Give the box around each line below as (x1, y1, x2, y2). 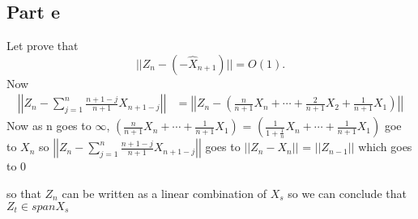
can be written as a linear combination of (62, 185, 267, 202)
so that (6, 185, 41, 202)
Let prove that (6, 37, 79, 54)
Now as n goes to (6, 117, 92, 134)
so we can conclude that (288, 185, 407, 202)
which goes (358, 138, 412, 155)
